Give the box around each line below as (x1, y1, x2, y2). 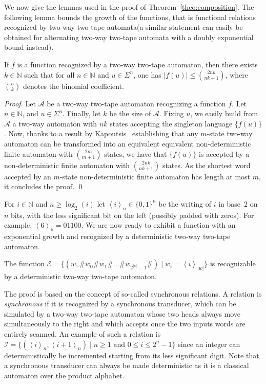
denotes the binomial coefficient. (23, 80, 124, 91)
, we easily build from (190, 108, 258, 119)
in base (218, 198, 241, 209)
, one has (133, 69, 161, 80)
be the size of (109, 108, 151, 119)
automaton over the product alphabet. (4, 370, 125, 380)
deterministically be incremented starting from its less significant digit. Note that (4, 350, 259, 360)
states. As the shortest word (162, 159, 251, 170)
